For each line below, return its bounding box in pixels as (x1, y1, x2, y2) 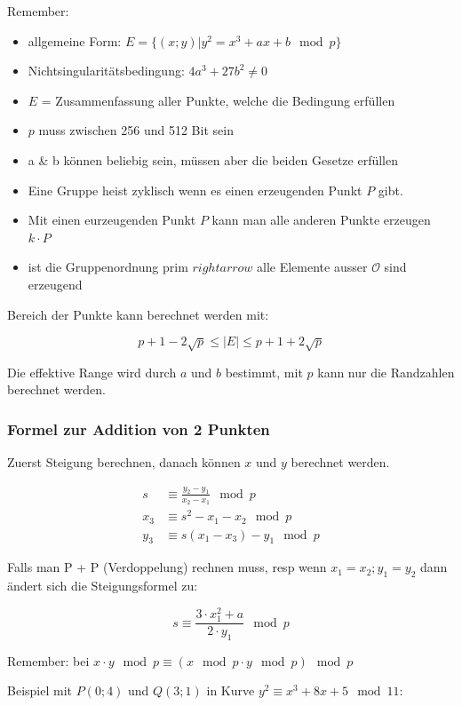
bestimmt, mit (225, 362, 303, 381)
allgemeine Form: (28, 31, 122, 50)
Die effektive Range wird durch (7, 362, 177, 381)
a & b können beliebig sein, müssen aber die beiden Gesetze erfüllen (28, 150, 398, 169)
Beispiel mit (7, 681, 72, 700)
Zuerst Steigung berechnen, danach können (7, 452, 241, 471)
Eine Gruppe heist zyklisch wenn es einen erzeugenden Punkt (28, 180, 362, 199)
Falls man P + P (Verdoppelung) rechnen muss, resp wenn (7, 558, 327, 576)
